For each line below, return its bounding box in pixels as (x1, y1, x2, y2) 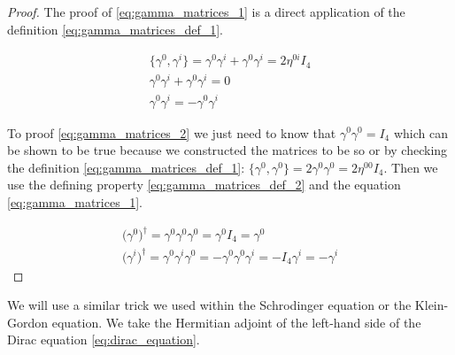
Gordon (7, 313, 49, 331)
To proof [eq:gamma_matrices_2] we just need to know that (7, 123, 336, 142)
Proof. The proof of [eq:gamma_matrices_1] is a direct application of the (7, 3, 405, 20)
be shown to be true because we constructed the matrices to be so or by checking (7, 141, 448, 159)
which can (393, 123, 449, 142)
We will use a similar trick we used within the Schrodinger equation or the (7, 296, 412, 314)
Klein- (414, 296, 449, 314)
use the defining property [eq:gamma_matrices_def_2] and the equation (7, 175, 401, 194)
